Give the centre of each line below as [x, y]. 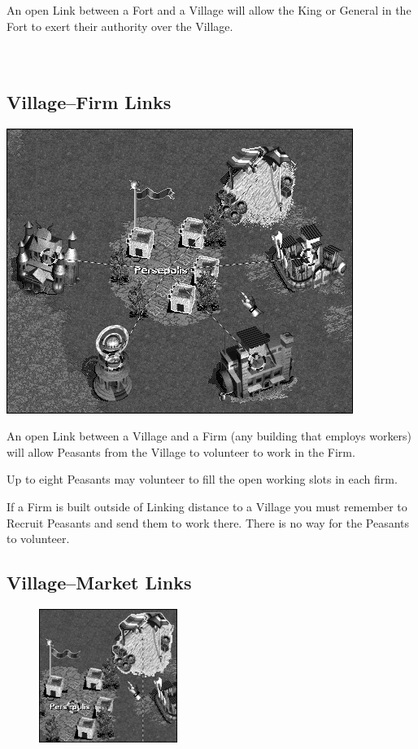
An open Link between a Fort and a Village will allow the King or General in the [209, 10]
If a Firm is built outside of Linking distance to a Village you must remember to [207, 506]
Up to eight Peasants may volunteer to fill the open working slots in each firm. [202, 479]
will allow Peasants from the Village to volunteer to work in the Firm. [181, 451]
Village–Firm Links [89, 101]
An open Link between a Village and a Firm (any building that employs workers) [209, 436]
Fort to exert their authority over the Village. [120, 26]
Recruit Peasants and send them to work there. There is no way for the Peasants [208, 522]
